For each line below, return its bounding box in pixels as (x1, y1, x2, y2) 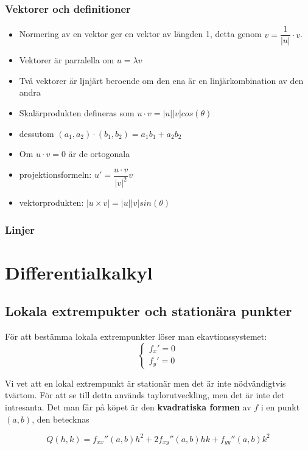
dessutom (19, 127, 54, 139)
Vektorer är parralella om (19, 54, 114, 66)
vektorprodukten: (19, 196, 84, 209)
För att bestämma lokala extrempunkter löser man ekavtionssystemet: (5, 330, 267, 343)
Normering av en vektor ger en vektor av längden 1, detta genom (19, 27, 262, 40)
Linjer (5, 222, 35, 237)
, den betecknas (32, 412, 89, 425)
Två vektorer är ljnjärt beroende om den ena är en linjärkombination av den (19, 74, 304, 86)
